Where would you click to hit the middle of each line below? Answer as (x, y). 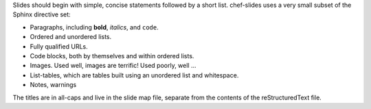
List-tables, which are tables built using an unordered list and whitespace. (134, 75)
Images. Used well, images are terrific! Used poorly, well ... (113, 66)
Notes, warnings (53, 85)
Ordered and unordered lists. (71, 37)
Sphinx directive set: (42, 14)
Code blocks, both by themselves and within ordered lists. (112, 56)
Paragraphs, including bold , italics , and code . (94, 27)
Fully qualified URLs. (59, 46)
